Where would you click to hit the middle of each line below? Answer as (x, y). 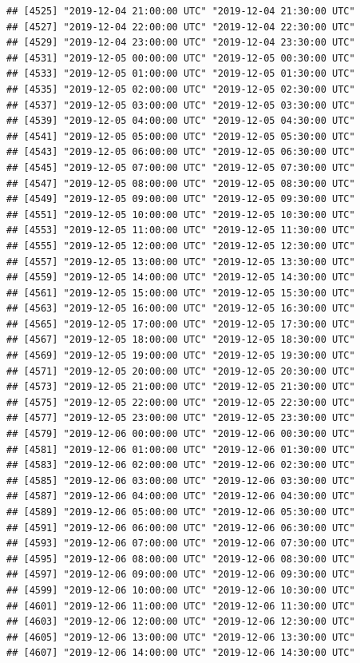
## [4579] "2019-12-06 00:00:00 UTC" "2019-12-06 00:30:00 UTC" (181, 434)
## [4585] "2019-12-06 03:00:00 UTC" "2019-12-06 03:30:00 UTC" (181, 480)
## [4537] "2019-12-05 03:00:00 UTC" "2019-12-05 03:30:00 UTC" (181, 105)
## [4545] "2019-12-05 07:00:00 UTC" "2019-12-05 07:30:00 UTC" (181, 167)
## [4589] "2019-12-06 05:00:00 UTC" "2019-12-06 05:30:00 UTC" (181, 512)
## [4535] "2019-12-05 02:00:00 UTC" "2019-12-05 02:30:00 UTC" (181, 89)
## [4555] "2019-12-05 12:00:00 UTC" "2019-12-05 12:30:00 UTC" (181, 246)
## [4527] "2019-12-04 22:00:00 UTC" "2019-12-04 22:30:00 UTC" (181, 27)
